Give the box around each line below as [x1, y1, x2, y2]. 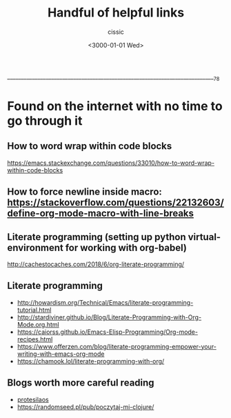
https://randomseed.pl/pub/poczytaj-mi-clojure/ [17, 402, 154, 411]
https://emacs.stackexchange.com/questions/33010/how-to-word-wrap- [7, 159, 215, 167]
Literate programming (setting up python [7, 231, 186, 243]
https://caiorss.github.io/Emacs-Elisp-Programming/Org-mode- [17, 328, 199, 336]
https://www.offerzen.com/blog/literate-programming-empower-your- [17, 342, 217, 350]
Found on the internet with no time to [7, 98, 223, 114]
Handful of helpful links [47, 5, 185, 21]
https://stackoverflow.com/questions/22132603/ [7, 197, 224, 208]
